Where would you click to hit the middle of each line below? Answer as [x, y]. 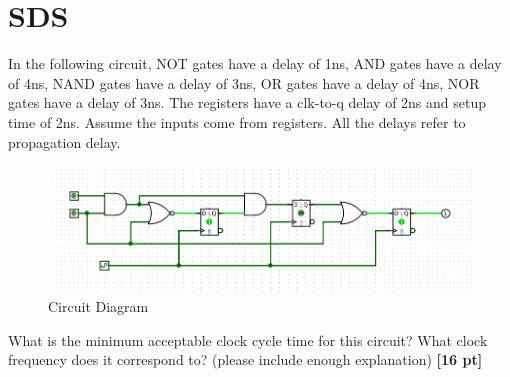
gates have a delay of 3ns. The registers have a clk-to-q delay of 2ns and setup [247, 102]
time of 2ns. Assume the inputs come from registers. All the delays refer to [237, 121]
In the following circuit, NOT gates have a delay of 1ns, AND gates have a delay [255, 63]
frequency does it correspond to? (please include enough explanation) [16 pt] [245, 359]
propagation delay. [64, 141]
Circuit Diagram [98, 305]
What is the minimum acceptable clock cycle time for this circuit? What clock [248, 339]
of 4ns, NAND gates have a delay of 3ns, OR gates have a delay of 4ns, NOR [244, 82]
